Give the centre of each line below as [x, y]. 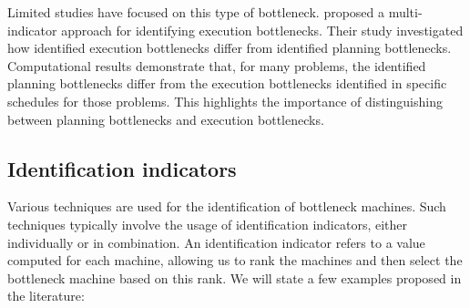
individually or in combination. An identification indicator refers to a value [216, 242]
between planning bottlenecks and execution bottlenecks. [166, 119]
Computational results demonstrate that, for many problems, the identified [217, 65]
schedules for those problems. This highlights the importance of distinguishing [225, 101]
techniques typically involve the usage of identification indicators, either [207, 224]
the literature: [46, 296]
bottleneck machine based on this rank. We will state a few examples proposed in [235, 277]
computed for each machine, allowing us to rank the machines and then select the [235, 260]
